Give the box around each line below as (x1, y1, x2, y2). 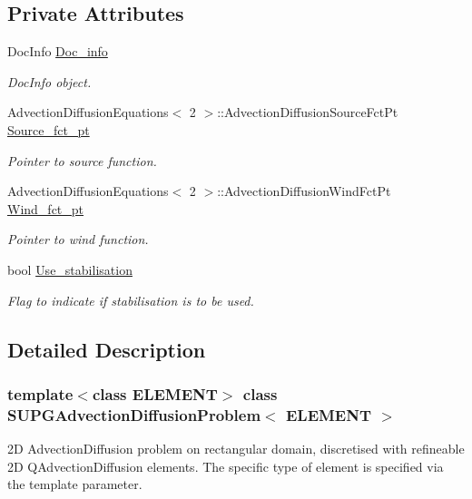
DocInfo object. (7, 72, 92, 91)
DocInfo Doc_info (7, 42, 108, 61)
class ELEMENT (92, 382, 218, 405)
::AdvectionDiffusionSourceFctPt (217, 103, 398, 122)
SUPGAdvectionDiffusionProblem (7, 403, 261, 426)
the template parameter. (7, 475, 143, 494)
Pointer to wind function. (7, 230, 149, 249)
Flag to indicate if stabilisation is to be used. (7, 290, 254, 309)
